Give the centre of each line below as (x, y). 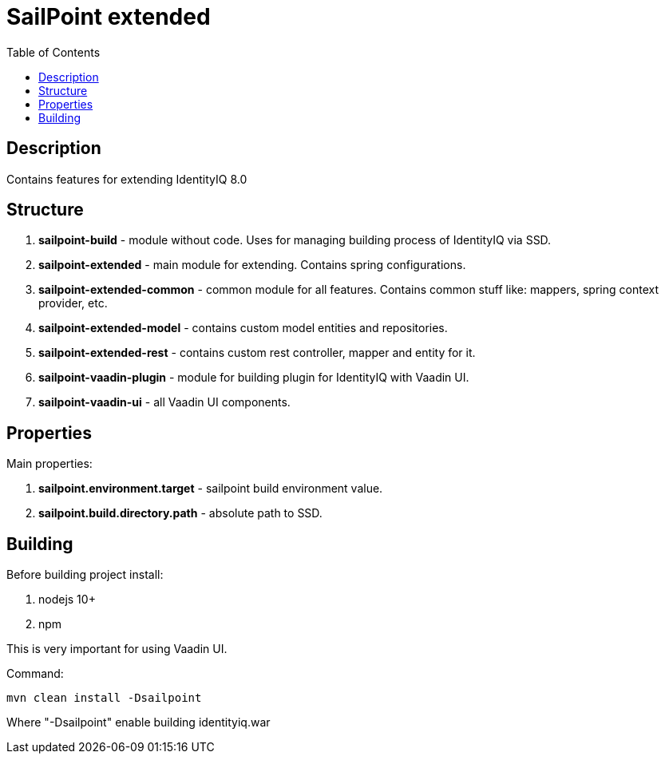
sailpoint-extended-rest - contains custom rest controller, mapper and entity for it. (257, 353)
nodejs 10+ (67, 600)
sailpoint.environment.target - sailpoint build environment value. (211, 489)
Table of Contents (53, 52)
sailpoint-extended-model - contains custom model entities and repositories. (243, 328)
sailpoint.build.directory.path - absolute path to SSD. (180, 513)
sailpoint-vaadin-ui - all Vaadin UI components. (164, 402)
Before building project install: (85, 575)
